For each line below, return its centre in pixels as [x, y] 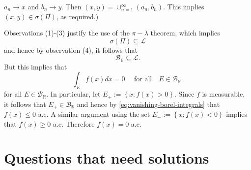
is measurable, [223, 94]
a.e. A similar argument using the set [94, 114]
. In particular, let [73, 94]
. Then [71, 6]
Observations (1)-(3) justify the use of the [67, 33]
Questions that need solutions [107, 157]
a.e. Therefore [74, 123]
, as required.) [77, 16]
